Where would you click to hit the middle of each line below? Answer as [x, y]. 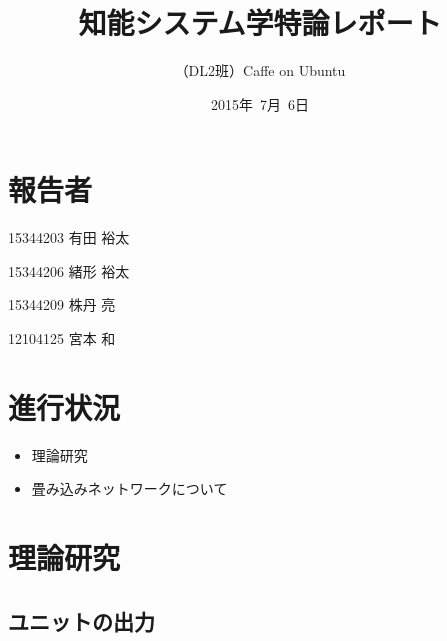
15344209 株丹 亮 [62, 304]
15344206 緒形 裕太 [69, 270]
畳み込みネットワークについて [129, 488]
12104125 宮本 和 [62, 338]
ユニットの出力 [81, 620]
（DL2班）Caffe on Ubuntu [260, 70]
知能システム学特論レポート [260, 22]
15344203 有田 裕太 [69, 237]
